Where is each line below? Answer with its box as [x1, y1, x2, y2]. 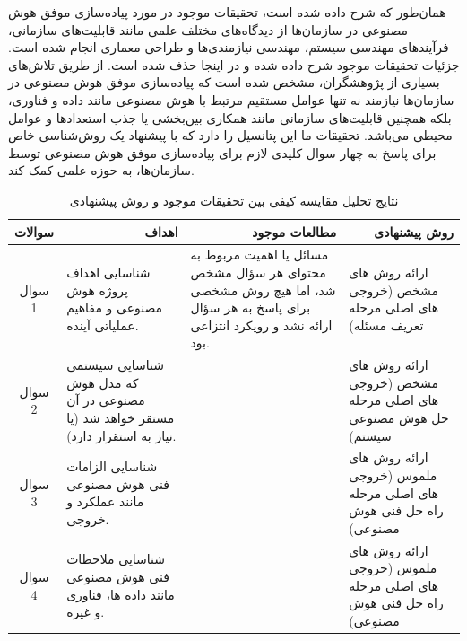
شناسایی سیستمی [66, 356, 165, 374]
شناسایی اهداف [66, 262, 151, 281]
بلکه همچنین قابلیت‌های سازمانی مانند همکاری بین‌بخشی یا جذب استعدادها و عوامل [8, 108, 452, 127]
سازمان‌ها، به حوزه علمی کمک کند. [8, 161, 195, 180]
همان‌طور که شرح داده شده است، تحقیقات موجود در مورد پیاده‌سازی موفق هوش [8, 3, 446, 21]
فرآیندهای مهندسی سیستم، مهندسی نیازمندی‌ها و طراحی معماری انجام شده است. [8, 38, 449, 57]
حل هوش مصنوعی [349, 408, 449, 426]
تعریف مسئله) [349, 315, 424, 334]
